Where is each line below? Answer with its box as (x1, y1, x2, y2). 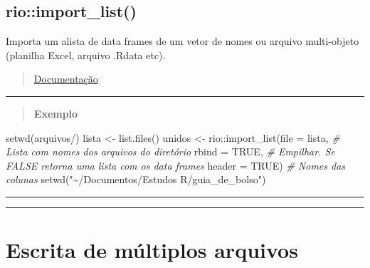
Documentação (33, 71, 98, 86)
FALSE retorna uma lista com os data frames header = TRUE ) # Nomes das (6, 158, 346, 172)
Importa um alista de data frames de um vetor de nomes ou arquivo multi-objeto (6, 33, 359, 48)
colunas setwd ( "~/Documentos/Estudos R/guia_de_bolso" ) (6, 172, 266, 187)
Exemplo (33, 105, 78, 120)
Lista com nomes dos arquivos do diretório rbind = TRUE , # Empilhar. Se (6, 144, 335, 159)
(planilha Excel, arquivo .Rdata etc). (6, 47, 166, 62)
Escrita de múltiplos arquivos (6, 235, 298, 264)
